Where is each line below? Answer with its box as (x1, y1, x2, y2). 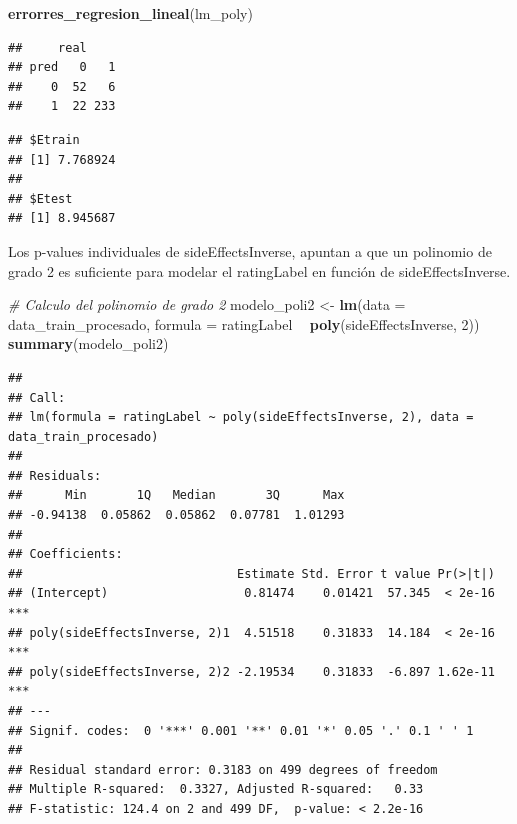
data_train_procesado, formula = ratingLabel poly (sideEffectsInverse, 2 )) (8, 313, 480, 334)
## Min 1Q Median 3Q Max (8, 488, 345, 503)
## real (8, 40, 87, 55)
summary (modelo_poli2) (8, 333, 169, 354)
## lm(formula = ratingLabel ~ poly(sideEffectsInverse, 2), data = (8, 410, 474, 425)
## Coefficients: (8, 547, 123, 562)
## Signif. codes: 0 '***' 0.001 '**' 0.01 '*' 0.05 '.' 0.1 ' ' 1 (8, 723, 474, 738)
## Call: (8, 390, 66, 405)
